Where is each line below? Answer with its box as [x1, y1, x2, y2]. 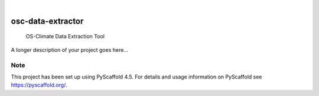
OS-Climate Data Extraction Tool [25, 33, 105, 40]
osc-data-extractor [11, 16, 84, 26]
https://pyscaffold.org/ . [11, 81, 67, 88]
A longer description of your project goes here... [11, 46, 128, 53]
